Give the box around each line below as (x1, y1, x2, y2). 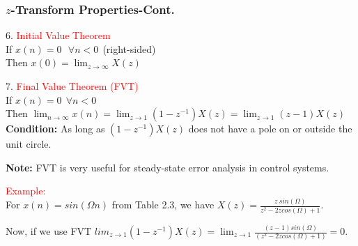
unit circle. (6, 137, 52, 151)
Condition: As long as (6, 121, 105, 136)
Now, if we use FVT (6, 224, 92, 238)
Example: (6, 183, 46, 198)
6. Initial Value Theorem (6, 28, 111, 43)
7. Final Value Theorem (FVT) (6, 79, 139, 93)
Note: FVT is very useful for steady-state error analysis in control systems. (6, 160, 329, 174)
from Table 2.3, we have (111, 197, 215, 212)
